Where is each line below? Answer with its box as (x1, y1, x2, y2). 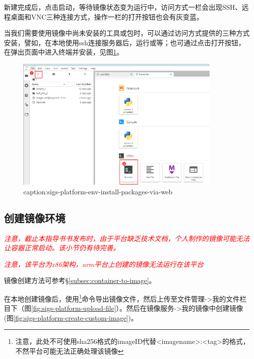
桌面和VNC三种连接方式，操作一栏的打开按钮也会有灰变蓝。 (10, 11, 204, 21)
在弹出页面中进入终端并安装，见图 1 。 (4, 47, 123, 57)
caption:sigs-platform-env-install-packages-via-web (23, 186, 173, 196)
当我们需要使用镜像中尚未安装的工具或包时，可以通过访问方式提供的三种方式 (4, 28, 250, 38)
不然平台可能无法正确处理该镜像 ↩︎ (15, 346, 124, 356)
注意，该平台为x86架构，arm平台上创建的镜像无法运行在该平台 (4, 259, 204, 269)
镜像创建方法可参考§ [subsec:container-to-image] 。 (4, 275, 156, 285)
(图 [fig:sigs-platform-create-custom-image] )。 (4, 312, 138, 322)
